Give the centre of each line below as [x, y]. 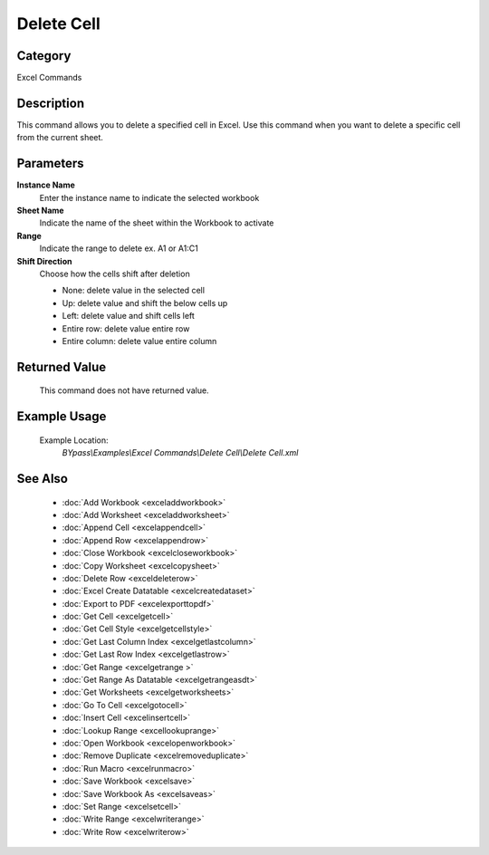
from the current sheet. [60, 138]
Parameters [50, 163]
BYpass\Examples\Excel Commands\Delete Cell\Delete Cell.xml [180, 453]
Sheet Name [40, 211]
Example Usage [62, 417]
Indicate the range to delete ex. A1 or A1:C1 [119, 248]
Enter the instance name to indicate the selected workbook [149, 197]
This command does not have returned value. [124, 390]
